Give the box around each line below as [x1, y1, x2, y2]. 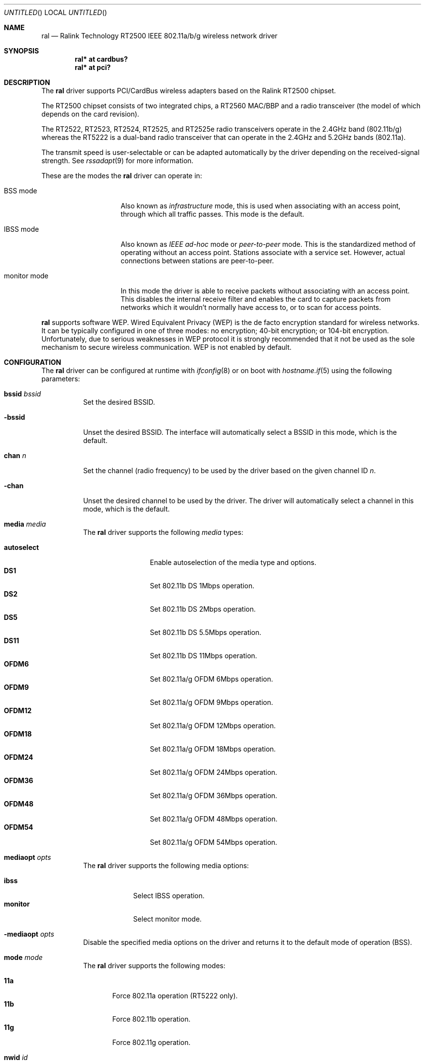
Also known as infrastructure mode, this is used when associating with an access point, [120, 202, 401, 210]
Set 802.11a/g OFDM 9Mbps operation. [150, 698, 273, 706]
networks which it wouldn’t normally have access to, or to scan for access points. [120, 303, 381, 311]
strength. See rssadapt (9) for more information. [41, 156, 194, 165]
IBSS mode [4, 225, 39, 233]
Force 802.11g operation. [112, 1038, 191, 1046]
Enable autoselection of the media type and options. [150, 558, 316, 566]
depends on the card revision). [41, 110, 139, 118]
